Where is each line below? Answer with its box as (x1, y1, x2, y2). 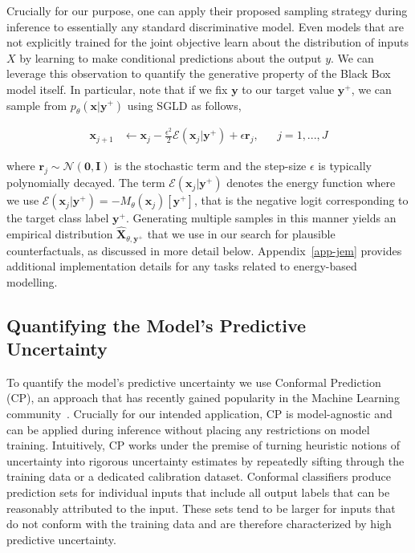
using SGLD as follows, (127, 96, 242, 113)
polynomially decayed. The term (6, 174, 165, 191)
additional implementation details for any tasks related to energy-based (6, 258, 357, 274)
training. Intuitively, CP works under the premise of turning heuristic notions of (6, 437, 401, 453)
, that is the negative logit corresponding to (193, 192, 409, 209)
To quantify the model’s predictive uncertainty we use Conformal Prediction (6, 373, 381, 390)
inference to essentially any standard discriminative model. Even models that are (6, 18, 405, 35)
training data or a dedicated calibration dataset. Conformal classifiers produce (6, 468, 391, 485)
